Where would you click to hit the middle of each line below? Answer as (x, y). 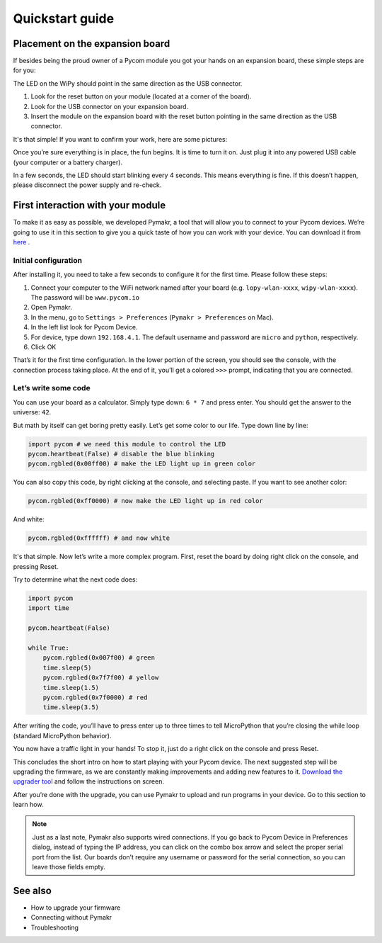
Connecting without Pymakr (71, 917)
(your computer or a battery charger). (68, 162)
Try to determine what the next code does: (75, 580)
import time (49, 608)
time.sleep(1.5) (71, 688)
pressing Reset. (36, 566)
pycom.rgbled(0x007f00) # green (99, 658)
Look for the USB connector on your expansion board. (110, 106)
